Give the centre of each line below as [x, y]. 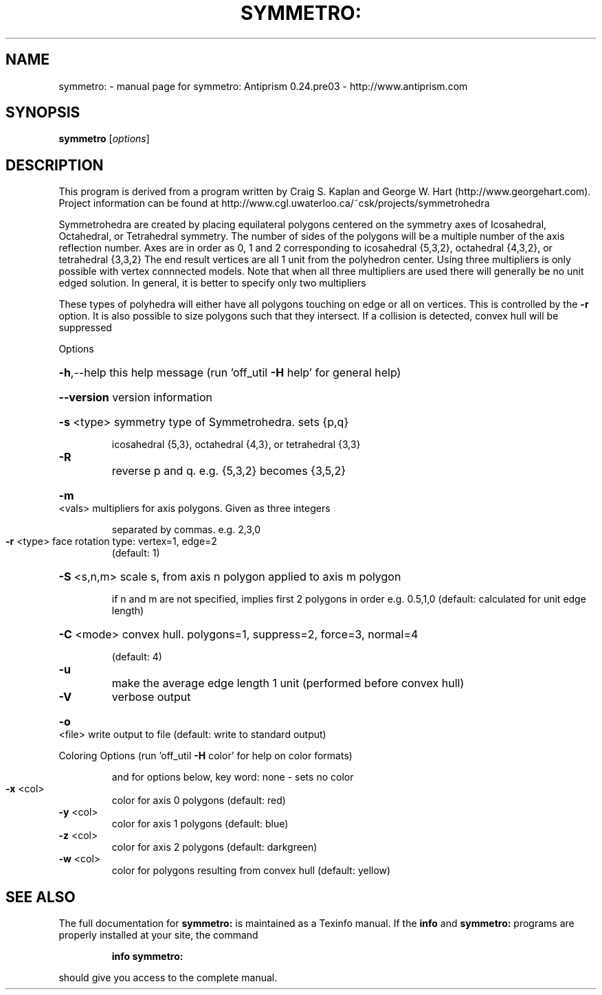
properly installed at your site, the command [158, 935]
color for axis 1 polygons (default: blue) [200, 824]
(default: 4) [137, 657]
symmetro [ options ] [104, 139]
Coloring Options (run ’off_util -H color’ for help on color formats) [205, 756]
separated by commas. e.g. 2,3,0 [186, 530]
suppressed [85, 328]
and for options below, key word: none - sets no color [233, 777]
